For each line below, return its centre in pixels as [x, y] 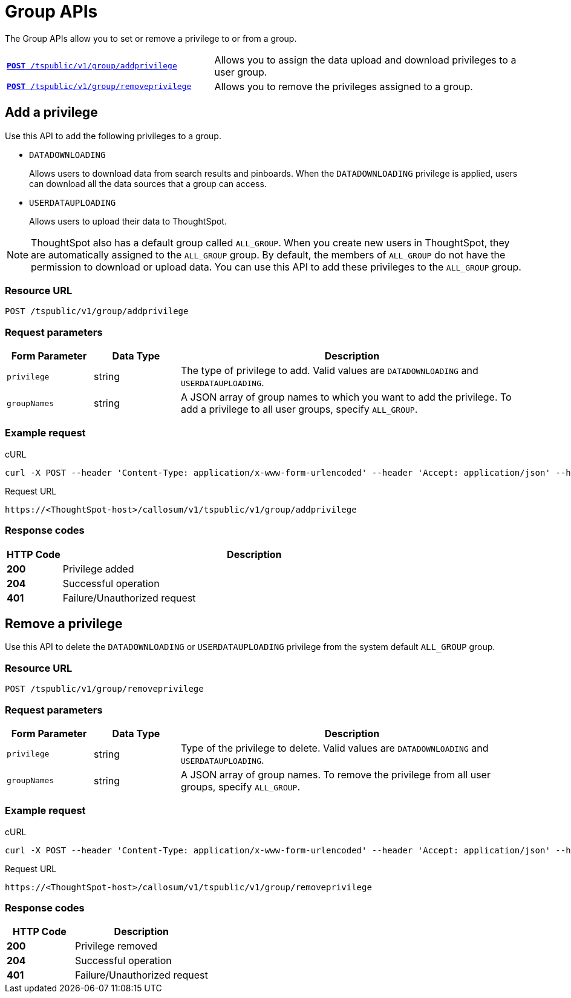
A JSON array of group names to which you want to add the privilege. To [346, 397]
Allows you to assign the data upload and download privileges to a [365, 60]
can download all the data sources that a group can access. [148, 183]
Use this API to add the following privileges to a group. [113, 136]
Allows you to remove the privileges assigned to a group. [344, 86]
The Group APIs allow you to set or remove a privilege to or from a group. [151, 38]
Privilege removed [116, 946]
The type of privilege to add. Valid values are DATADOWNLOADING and [329, 371]
